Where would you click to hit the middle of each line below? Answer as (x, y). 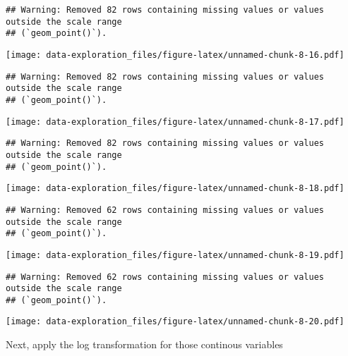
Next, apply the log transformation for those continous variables (144, 344)
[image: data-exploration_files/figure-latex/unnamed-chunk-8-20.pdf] (175, 322)
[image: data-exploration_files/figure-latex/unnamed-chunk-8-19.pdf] (175, 255)
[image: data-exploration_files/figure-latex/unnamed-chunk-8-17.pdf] (175, 122)
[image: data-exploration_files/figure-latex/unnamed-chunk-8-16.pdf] (175, 55)
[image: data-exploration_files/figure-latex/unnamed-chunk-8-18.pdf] (175, 189)
